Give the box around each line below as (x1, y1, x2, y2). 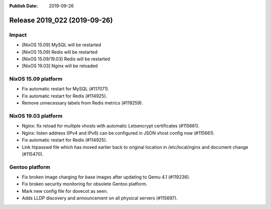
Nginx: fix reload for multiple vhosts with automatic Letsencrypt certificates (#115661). (22, 123, 200, 129)
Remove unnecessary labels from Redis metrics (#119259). (22, 100, 143, 106)
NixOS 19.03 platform (9, 113, 63, 120)
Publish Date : (9, 3, 38, 9)
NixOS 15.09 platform (9, 75, 63, 82)
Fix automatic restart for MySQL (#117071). (22, 86, 110, 92)
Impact (9, 31, 27, 38)
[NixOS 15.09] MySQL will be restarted (22, 42, 101, 48)
